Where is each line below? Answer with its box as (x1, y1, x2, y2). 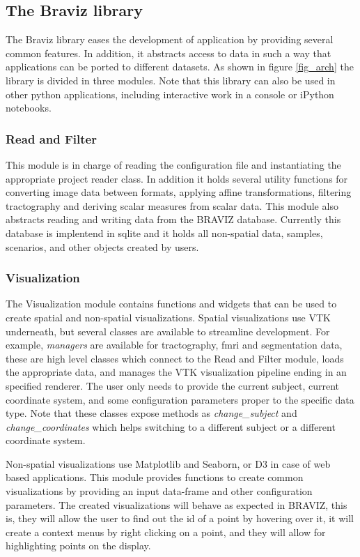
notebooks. (6, 100, 52, 115)
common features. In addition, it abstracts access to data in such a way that (6, 45, 331, 60)
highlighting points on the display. (6, 538, 151, 553)
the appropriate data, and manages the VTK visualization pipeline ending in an (6, 365, 347, 379)
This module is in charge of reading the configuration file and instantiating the (6, 157, 341, 171)
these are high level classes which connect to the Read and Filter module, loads (6, 351, 344, 365)
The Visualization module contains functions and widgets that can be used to (6, 296, 337, 311)
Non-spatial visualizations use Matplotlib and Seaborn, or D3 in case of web (6, 456, 331, 471)
